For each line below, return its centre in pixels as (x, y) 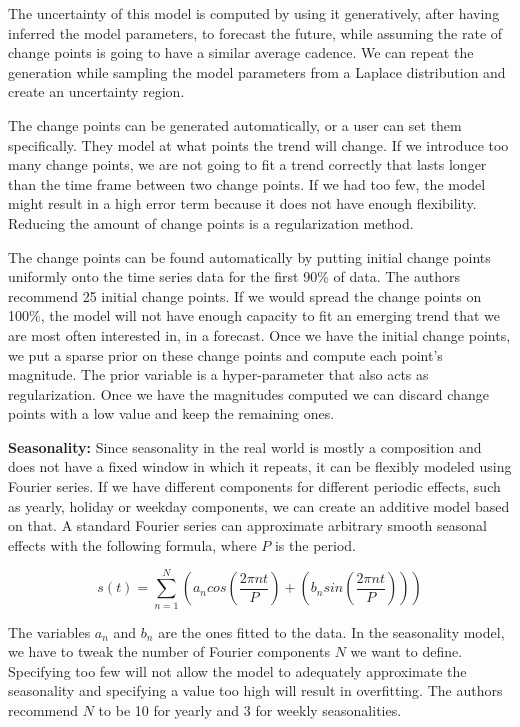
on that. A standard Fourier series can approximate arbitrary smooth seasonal (247, 525)
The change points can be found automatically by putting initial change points (249, 256)
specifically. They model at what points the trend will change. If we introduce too (258, 144)
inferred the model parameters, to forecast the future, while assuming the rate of (255, 32)
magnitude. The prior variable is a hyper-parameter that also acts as (218, 374)
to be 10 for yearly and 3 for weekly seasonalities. (250, 709)
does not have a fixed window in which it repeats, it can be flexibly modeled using (260, 466)
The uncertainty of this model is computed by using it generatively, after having (254, 13)
